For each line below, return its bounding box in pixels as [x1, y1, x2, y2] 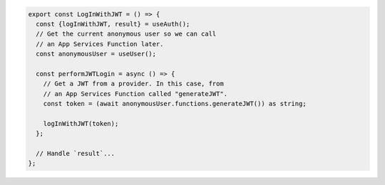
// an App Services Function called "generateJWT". [43, 90, 228, 97]
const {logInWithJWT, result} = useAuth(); [36, 20, 190, 28]
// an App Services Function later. [36, 40, 164, 48]
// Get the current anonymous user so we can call [36, 30, 217, 38]
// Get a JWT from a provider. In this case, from [43, 80, 224, 88]
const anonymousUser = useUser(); [36, 50, 157, 58]
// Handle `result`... [36, 149, 115, 158]
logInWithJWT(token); [43, 120, 119, 127]
